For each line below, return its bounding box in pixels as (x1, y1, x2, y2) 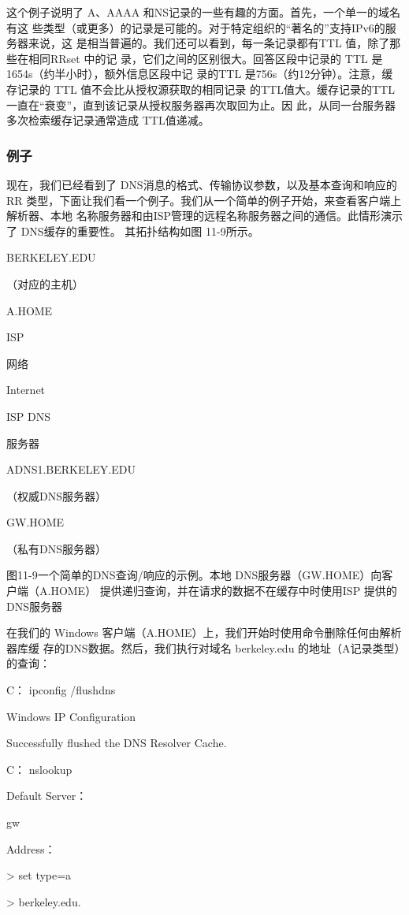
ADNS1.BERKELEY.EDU (6, 461, 136, 478)
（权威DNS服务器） (6, 487, 106, 504)
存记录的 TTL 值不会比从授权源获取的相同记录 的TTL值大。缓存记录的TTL (6, 80, 395, 97)
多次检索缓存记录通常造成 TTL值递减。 (6, 112, 210, 128)
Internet (6, 381, 46, 398)
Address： (6, 840, 56, 857)
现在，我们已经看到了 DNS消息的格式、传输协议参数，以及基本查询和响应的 (6, 176, 397, 192)
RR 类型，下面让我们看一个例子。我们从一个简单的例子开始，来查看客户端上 (6, 192, 402, 208)
